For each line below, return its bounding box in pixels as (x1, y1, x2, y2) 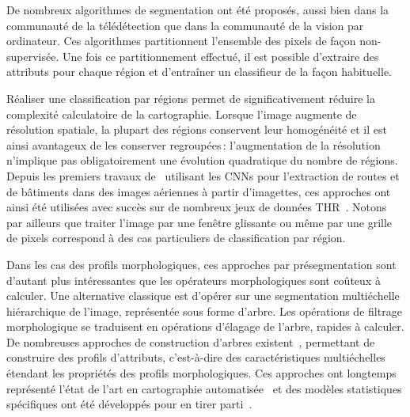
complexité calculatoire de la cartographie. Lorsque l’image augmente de (6, 105, 357, 122)
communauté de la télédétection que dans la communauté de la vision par (6, 17, 364, 33)
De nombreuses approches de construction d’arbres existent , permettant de (6, 333, 375, 350)
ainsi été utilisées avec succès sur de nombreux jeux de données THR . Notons (6, 199, 387, 215)
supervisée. (6, 47, 59, 64)
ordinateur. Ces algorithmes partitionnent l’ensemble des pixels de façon (6, 32, 356, 49)
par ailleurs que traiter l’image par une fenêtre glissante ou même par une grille (6, 214, 393, 230)
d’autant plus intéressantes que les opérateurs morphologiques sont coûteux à (6, 271, 381, 288)
